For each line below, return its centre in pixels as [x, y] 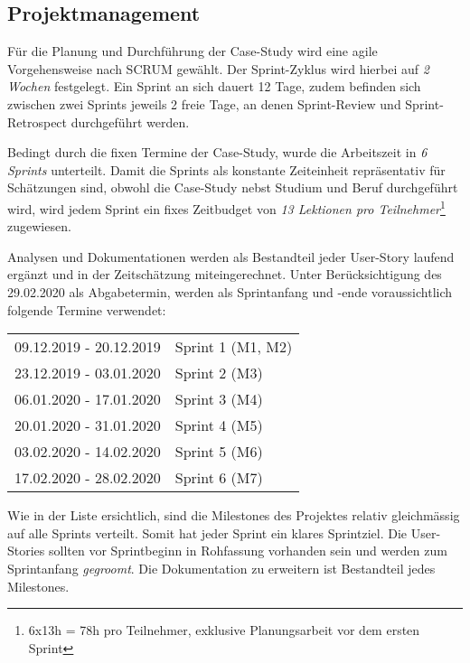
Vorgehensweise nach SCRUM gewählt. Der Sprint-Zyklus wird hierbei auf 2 [218, 68]
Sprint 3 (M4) [219, 399]
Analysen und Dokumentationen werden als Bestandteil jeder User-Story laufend [231, 256]
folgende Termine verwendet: [87, 309]
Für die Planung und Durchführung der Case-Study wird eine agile [193, 51]
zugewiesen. [39, 226]
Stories [26, 551]
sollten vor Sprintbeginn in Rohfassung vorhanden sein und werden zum [248, 551]
